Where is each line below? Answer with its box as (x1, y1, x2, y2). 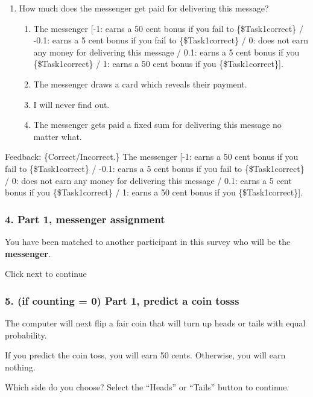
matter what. (33, 130, 82, 142)
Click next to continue (5, 267, 87, 280)
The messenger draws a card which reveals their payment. (33, 77, 247, 90)
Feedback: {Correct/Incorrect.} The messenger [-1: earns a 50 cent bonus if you (5, 150, 299, 163)
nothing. (5, 360, 36, 373)
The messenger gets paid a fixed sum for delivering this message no (33, 118, 282, 131)
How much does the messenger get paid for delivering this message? (19, 2, 269, 14)
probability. (5, 328, 47, 341)
